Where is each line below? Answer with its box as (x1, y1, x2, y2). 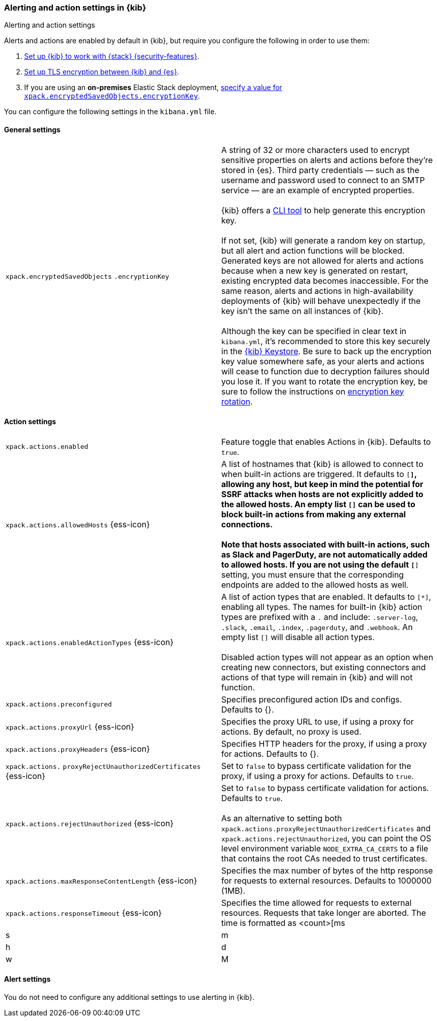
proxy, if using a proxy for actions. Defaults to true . (221, 770, 414, 781)
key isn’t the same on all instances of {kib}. (221, 305, 384, 316)
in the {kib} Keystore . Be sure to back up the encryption (221, 346, 431, 356)
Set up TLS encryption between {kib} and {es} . (24, 67, 179, 76)
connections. (221, 519, 273, 529)
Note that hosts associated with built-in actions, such (221, 539, 430, 549)
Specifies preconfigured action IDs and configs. (221, 694, 402, 704)
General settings (4, 125, 61, 134)
